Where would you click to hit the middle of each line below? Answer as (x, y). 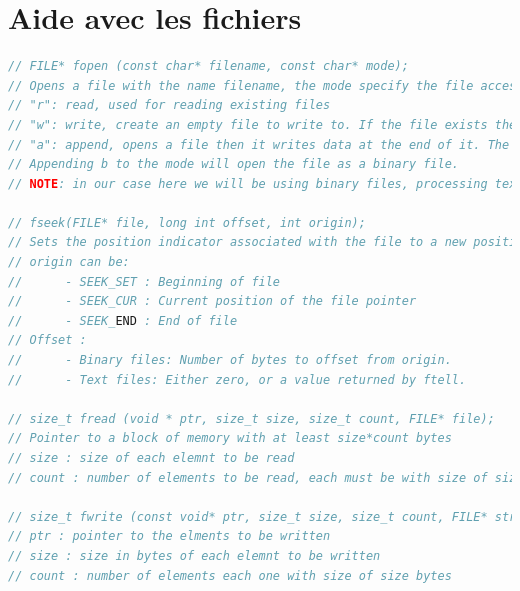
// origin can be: (69, 262)
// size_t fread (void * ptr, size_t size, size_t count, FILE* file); (251, 418)
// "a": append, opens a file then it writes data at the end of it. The (259, 144)
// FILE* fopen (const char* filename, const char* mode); (208, 66)
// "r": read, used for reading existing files (169, 105)
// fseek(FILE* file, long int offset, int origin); (187, 222)
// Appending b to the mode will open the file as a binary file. (234, 164)
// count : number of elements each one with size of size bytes (230, 575)
